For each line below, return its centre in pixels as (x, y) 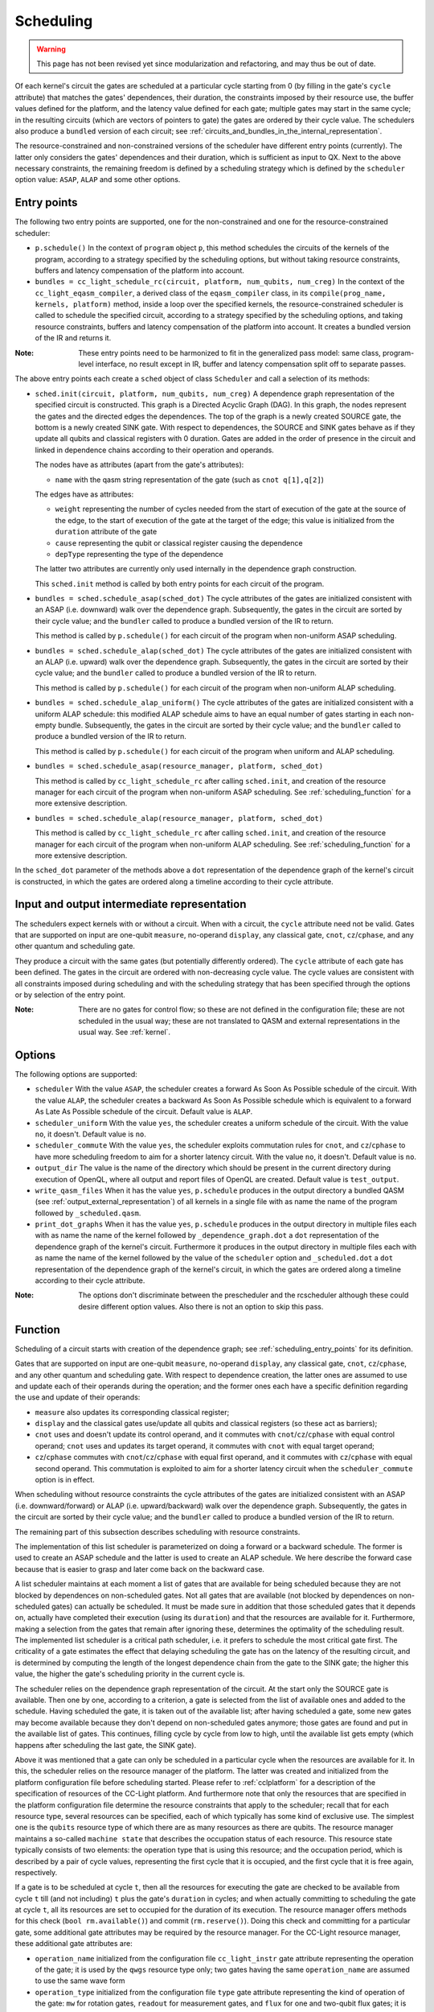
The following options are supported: (76, 1074)
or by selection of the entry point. (70, 995)
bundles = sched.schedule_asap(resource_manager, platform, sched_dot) (179, 766)
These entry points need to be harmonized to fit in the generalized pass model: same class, (229, 353)
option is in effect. (65, 1480)
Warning (51, 49)
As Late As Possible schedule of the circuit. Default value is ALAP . (144, 1111)
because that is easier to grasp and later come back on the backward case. (140, 1569)
